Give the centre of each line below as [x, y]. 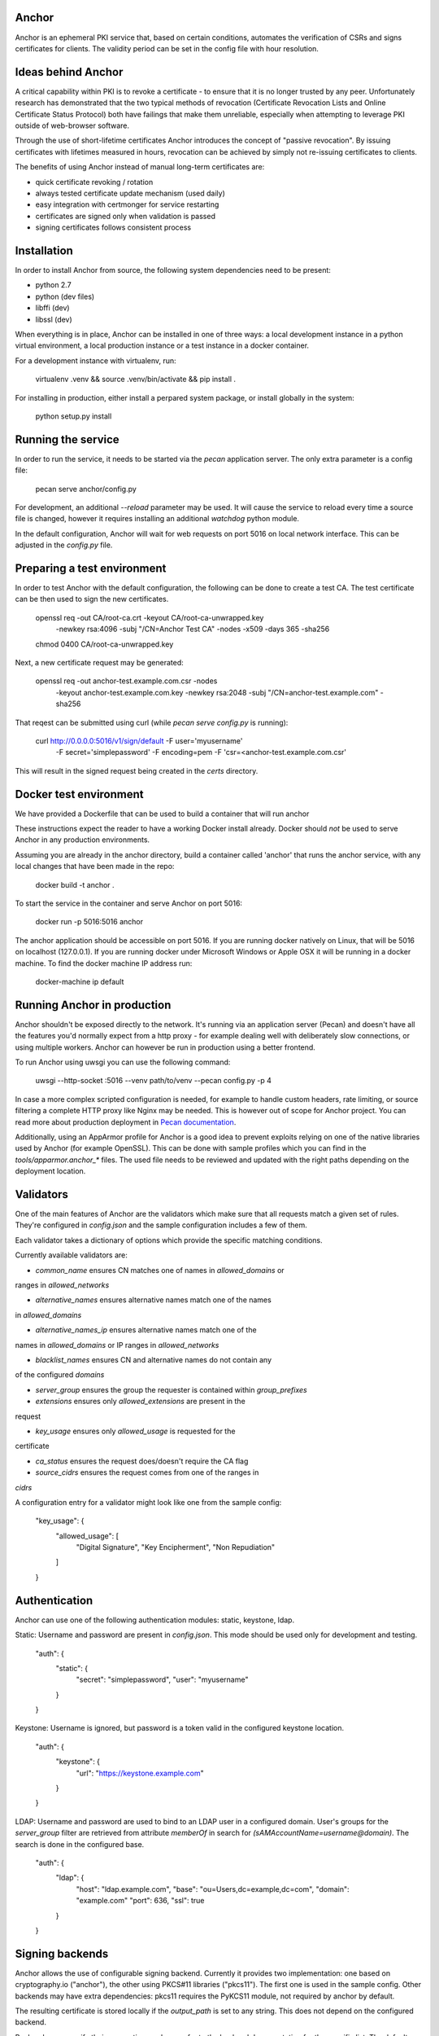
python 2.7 [54, 285]
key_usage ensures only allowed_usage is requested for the [135, 1431]
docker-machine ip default [80, 981]
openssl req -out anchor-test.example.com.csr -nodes [126, 681]
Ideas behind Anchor [69, 72]
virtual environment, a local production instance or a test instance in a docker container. [162, 345]
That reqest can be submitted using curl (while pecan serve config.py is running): [152, 722]
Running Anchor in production [93, 1005]
